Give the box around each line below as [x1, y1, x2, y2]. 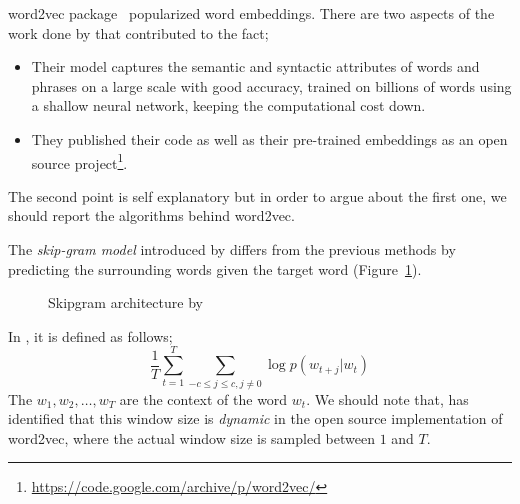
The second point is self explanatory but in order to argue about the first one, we [8, 185, 507, 206]
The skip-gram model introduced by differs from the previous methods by [8, 239, 456, 259]
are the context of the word [119, 388, 288, 409]
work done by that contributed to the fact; [8, 22, 269, 43]
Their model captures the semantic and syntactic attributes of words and [31, 56, 480, 77]
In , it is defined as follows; [8, 325, 173, 346]
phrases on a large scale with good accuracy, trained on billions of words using [31, 75, 512, 96]
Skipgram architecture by [48, 292, 203, 313]
